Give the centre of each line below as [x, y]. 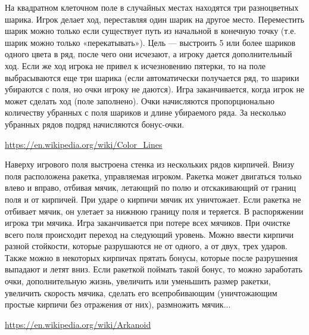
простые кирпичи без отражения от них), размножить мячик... [118, 304]
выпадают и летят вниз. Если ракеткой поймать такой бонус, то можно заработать [154, 269]
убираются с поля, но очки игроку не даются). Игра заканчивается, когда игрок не [155, 89]
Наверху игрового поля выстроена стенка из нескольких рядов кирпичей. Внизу [150, 164]
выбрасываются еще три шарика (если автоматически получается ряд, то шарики [152, 77]
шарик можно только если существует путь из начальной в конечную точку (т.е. [151, 31]
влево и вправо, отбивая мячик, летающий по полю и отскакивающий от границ [151, 187]
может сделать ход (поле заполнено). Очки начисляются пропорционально [140, 100]
